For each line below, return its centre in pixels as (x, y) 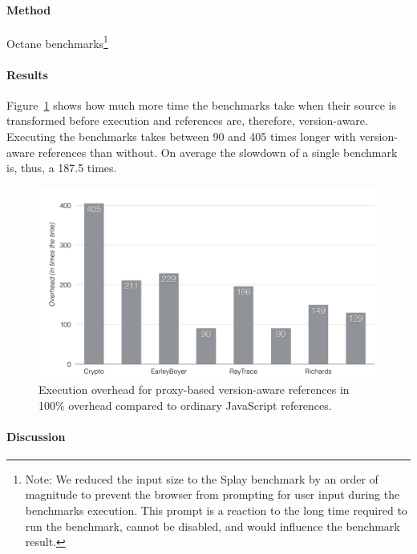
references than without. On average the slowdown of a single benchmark (218, 152)
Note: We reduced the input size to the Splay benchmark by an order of (202, 478)
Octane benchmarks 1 (57, 42)
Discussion (36, 436)
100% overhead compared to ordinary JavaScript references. (185, 405)
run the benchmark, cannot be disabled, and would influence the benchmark (213, 526)
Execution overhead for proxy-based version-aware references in (194, 389)
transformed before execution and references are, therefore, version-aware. (187, 120)
